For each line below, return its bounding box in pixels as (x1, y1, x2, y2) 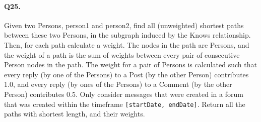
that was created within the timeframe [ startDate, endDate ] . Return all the (4, 98, 245, 109)
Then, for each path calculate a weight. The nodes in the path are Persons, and (4, 39, 249, 50)
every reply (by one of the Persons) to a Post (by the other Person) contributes (4, 69, 249, 79)
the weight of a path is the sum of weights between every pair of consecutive (4, 49, 240, 60)
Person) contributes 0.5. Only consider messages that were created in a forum (4, 88, 243, 99)
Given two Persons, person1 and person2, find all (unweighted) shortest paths (4, 20, 244, 30)
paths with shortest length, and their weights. (4, 108, 145, 119)
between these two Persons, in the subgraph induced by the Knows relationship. (4, 30, 251, 40)
